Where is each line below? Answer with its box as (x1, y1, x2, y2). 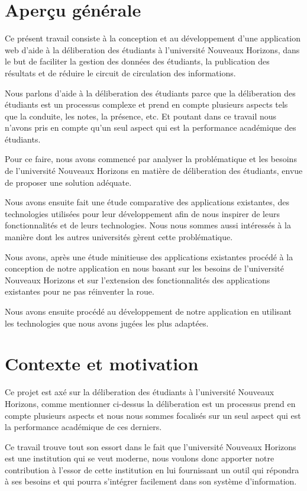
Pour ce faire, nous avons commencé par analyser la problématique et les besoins (5, 153, 297, 165)
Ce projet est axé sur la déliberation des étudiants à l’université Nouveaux (5, 386, 274, 398)
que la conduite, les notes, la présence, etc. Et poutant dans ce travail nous (5, 109, 277, 122)
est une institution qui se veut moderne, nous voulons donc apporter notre (5, 452, 274, 464)
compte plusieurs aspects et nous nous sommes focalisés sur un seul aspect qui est (5, 409, 301, 421)
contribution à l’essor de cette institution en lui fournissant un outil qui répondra (5, 463, 299, 476)
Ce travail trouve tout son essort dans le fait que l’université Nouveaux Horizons (5, 440, 296, 453)
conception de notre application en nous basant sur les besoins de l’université (5, 262, 284, 274)
